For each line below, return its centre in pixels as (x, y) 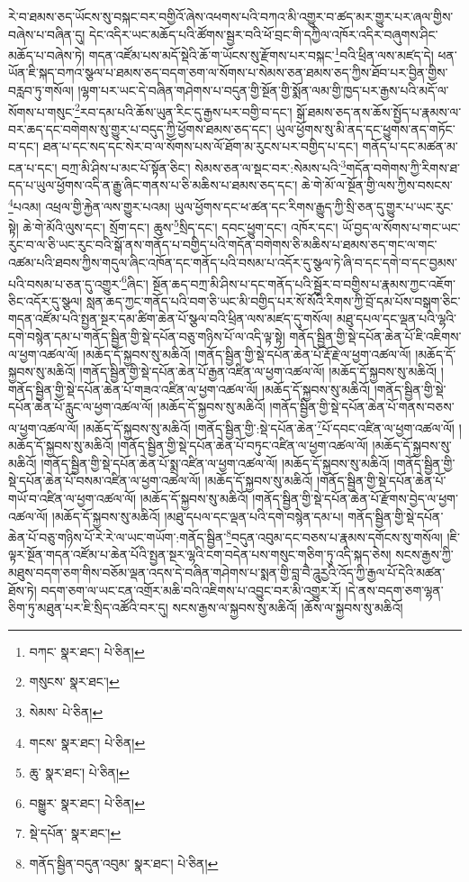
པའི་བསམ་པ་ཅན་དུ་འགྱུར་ (65, 283)
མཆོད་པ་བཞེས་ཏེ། (46, 55)
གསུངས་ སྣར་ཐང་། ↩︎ (74, 682)
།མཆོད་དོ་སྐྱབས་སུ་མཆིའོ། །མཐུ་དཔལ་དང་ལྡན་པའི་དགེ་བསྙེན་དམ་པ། (198, 516)
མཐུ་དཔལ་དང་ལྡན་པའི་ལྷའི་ (397, 318)
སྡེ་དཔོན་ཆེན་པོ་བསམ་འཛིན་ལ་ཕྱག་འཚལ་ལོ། (104, 481)
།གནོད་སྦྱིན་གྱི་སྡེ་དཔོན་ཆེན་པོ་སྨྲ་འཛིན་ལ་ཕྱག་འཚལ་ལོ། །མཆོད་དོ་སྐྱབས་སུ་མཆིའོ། (215, 463)
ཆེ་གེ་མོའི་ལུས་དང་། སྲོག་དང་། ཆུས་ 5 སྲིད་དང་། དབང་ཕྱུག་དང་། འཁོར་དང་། (180, 226)
